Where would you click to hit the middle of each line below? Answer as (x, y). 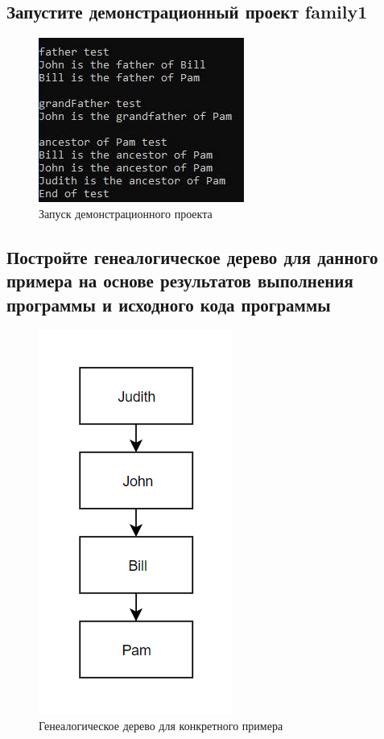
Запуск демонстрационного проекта (126, 213)
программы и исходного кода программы (169, 304)
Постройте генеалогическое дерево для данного (192, 256)
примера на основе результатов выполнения (180, 281)
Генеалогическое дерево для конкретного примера (161, 725)
